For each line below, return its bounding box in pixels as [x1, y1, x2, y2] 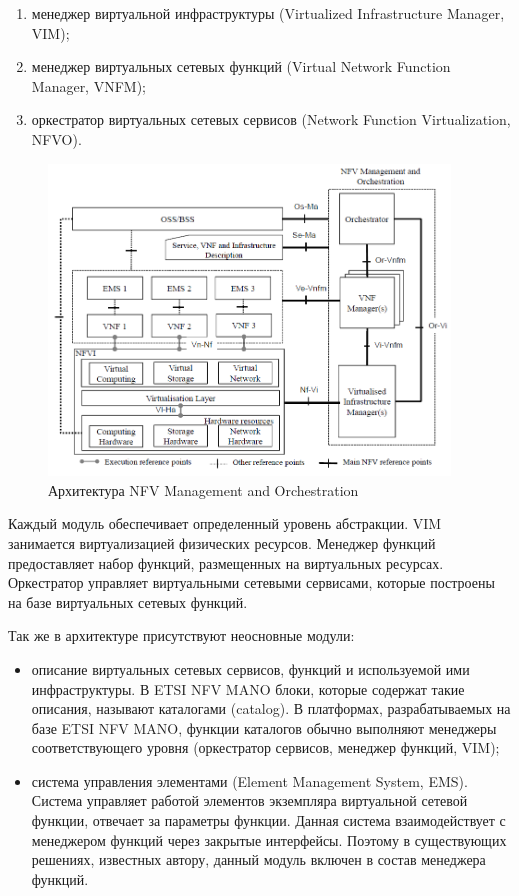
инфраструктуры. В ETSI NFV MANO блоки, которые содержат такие [31, 678, 465, 699]
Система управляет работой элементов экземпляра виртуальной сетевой [31, 790, 468, 811]
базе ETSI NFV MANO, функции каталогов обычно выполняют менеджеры [31, 717, 497, 738]
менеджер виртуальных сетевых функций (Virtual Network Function [31, 56, 451, 77]
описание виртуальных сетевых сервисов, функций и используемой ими [31, 658, 470, 679]
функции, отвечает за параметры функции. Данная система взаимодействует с [31, 810, 506, 831]
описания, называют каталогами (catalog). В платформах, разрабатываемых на [31, 698, 511, 719]
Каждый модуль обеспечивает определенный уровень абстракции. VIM [8, 513, 442, 534]
